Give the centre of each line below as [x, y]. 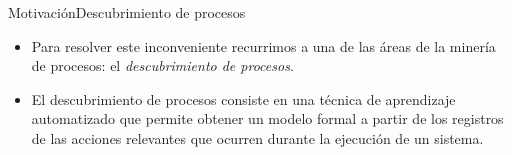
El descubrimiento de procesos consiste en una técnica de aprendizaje [243, 98]
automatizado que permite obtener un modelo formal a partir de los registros [267, 118]
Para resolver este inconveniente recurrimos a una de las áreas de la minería [263, 45]
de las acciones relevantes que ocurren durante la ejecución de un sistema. [257, 137]
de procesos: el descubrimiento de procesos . [162, 65]
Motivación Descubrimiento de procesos [127, 12]
